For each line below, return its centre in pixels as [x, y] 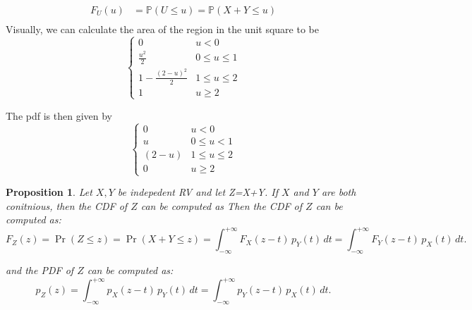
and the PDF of [40, 270]
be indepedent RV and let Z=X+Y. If [198, 192]
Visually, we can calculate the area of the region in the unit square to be [162, 29]
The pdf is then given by [59, 115]
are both [339, 192]
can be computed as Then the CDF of [222, 205]
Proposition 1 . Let [49, 192]
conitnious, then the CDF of [67, 205]
